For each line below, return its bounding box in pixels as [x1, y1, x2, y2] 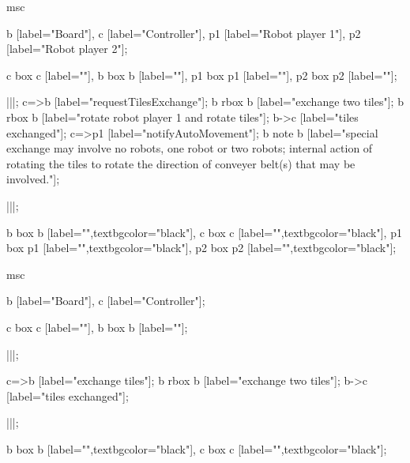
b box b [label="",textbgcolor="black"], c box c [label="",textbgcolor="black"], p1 [6, 224, 402, 240]
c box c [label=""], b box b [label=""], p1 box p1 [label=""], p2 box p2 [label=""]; [6, 66, 397, 83]
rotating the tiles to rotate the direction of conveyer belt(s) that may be [6, 155, 355, 171]
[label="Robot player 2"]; [6, 40, 128, 57]
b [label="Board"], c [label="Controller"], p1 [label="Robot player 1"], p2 [6, 24, 361, 41]
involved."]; [6, 171, 60, 187]
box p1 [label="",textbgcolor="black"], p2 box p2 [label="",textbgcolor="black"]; [6, 239, 397, 256]
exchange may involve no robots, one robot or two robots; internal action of [6, 140, 373, 156]
